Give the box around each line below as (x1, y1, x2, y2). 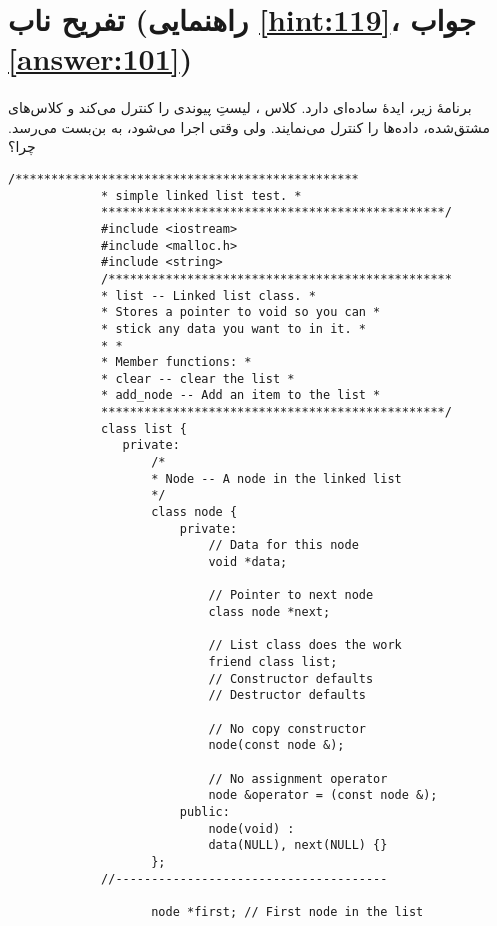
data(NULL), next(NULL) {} (208, 838, 388, 853)
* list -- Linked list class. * (101, 288, 316, 303)
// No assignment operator (208, 771, 388, 786)
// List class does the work (208, 638, 402, 653)
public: (179, 804, 230, 819)
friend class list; (208, 654, 338, 669)
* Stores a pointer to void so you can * (101, 305, 381, 320)
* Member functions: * (101, 355, 252, 370)
